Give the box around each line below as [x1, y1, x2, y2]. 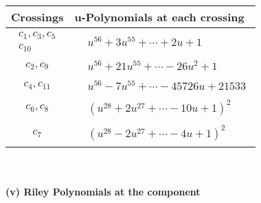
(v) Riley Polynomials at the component [5, 184, 201, 198]
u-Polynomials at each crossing [74, 9, 245, 25]
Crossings [11, 9, 64, 25]
